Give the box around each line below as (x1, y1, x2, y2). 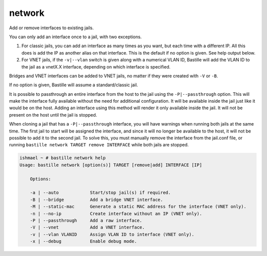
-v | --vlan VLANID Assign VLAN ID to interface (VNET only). (30, 231, 195, 237)
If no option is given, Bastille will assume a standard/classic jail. (9, 82, 138, 88)
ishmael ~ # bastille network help (19, 155, 106, 161)
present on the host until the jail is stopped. (9, 112, 97, 118)
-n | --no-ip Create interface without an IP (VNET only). (30, 211, 202, 216)
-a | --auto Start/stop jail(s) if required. (30, 190, 171, 195)
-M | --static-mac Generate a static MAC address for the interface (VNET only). (30, 204, 247, 209)
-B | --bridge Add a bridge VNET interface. (30, 196, 163, 202)
